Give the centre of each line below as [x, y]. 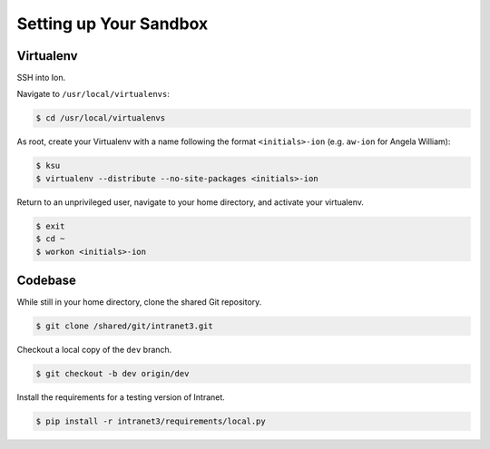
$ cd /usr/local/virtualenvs [101, 118]
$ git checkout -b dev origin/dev [113, 373]
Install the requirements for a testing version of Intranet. [121, 397]
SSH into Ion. [41, 78]
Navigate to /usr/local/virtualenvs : [93, 94]
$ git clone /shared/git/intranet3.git [124, 326]
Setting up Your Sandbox [113, 24]
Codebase [47, 280]
